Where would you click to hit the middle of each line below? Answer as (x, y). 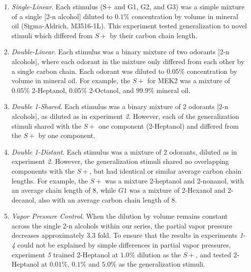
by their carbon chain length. (153, 35)
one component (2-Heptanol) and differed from (168, 125)
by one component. (67, 135)
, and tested (213, 254)
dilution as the (159, 254)
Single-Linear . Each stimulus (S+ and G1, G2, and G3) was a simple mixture (128, 6)
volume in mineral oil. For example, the (71, 80)
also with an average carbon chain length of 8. (108, 199)
